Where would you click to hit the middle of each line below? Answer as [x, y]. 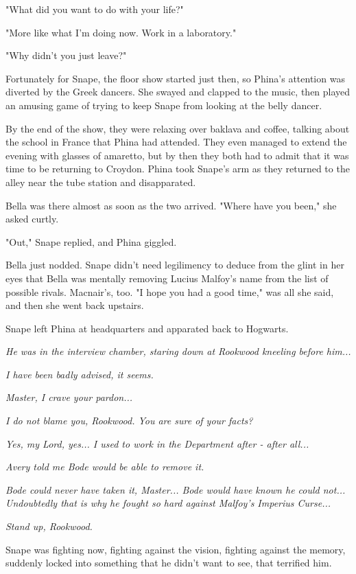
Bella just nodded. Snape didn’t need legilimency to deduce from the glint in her [175, 265]
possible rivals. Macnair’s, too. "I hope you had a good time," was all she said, [170, 291]
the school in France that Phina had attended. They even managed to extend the [176, 142]
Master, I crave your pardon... [69, 397]
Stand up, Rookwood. [49, 526]
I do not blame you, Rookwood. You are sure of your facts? [129, 421]
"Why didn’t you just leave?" [66, 55]
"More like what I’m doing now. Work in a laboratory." [121, 32]
